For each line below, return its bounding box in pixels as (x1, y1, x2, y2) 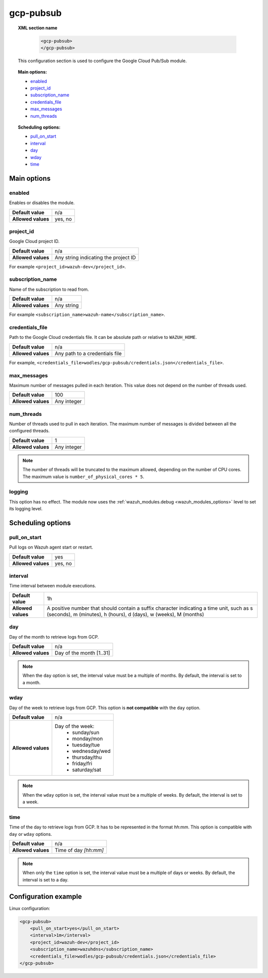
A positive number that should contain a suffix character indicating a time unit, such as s (47, 604, 253, 611)
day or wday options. (9, 831, 52, 837)
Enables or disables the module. (9, 200, 75, 206)
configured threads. (9, 428, 50, 434)
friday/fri (72, 760, 93, 767)
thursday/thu (72, 754, 102, 761)
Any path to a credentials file (55, 350, 122, 357)
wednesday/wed (72, 748, 111, 755)
